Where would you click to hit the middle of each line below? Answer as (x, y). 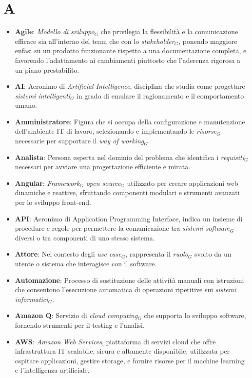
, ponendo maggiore (208, 41)
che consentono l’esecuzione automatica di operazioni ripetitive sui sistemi (126, 289)
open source (103, 183)
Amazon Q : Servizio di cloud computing (76, 315)
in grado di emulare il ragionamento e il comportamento (160, 95)
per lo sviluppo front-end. (53, 202)
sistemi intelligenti (42, 95)
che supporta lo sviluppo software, (195, 315)
